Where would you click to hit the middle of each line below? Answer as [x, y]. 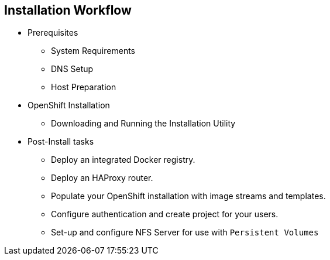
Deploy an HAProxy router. [102, 178]
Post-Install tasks [61, 142]
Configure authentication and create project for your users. [165, 214]
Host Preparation [84, 87]
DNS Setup [72, 69]
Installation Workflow [68, 10]
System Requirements [93, 51]
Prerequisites [53, 33]
